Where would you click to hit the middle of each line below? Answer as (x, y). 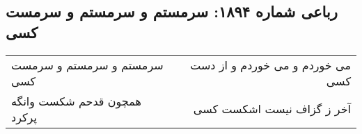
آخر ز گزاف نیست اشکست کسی (272, 109)
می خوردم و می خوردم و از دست (270, 65)
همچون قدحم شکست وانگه (76, 101)
